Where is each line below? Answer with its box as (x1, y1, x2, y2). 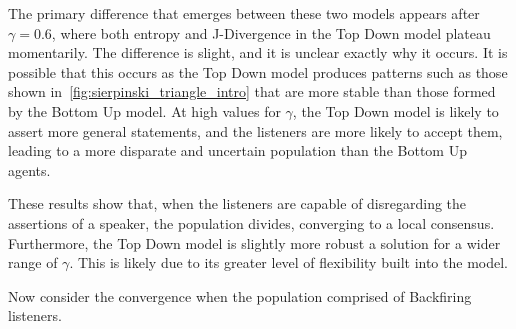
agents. (8, 159, 51, 180)
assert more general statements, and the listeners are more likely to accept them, (8, 120, 503, 141)
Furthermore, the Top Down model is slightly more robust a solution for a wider (8, 232, 501, 253)
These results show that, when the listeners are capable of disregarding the (8, 193, 467, 214)
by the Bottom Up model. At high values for (8, 100, 281, 121)
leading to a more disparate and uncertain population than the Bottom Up (8, 140, 467, 161)
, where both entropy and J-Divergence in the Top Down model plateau (51, 22, 491, 43)
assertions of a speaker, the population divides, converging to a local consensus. (8, 212, 495, 233)
